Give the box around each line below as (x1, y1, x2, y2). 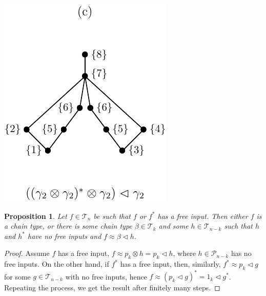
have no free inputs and (27, 230, 101, 241)
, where (173, 248, 196, 258)
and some (158, 220, 189, 231)
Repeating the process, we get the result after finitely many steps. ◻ (4, 282, 220, 293)
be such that (93, 210, 131, 221)
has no (231, 248, 252, 258)
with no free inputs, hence (65, 271, 147, 282)
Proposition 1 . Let (4, 210, 67, 221)
